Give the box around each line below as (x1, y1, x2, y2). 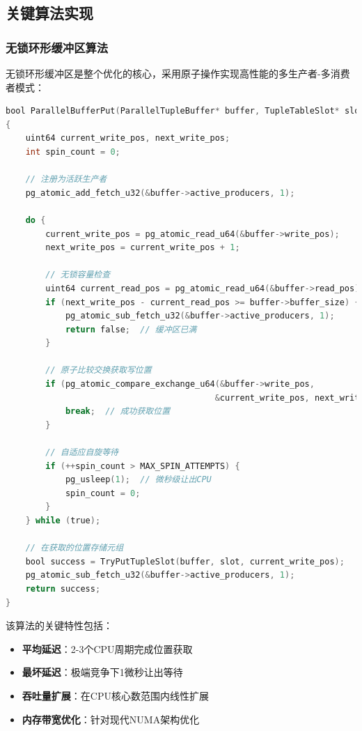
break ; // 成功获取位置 (65, 406, 171, 417)
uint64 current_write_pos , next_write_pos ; (25, 133, 230, 144)
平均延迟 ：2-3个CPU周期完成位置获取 (22, 641, 193, 656)
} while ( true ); (25, 516, 101, 525)
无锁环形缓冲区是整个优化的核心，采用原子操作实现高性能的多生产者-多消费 (6, 66, 350, 80)
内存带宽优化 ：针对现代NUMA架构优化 (22, 711, 200, 726)
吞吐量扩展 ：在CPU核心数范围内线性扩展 (22, 688, 209, 702)
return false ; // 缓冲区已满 (65, 324, 197, 334)
